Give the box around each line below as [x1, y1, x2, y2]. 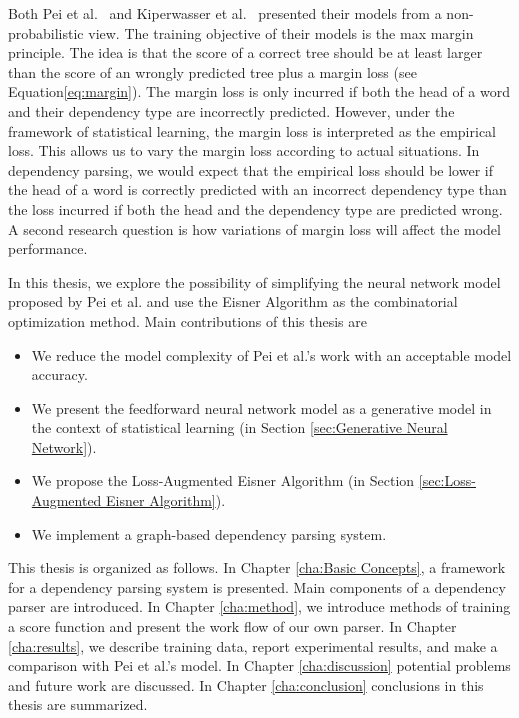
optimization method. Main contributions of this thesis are [8, 310, 367, 331]
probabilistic [8, 22, 84, 43]
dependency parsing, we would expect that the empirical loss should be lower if [8, 159, 493, 180]
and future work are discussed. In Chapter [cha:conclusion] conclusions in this [8, 674, 484, 695]
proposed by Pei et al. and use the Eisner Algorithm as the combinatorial [8, 291, 458, 312]
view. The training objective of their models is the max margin [88, 22, 474, 43]
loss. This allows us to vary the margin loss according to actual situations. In [8, 140, 480, 161]
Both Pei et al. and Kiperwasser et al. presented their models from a [8, 3, 442, 23]
